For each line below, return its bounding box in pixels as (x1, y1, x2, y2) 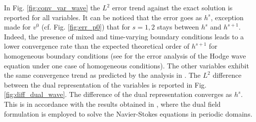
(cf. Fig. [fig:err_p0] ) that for (41, 22, 130, 32)
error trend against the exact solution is (112, 2, 233, 12)
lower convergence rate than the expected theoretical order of (4, 41, 190, 51)
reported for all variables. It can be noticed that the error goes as (4, 12, 202, 22)
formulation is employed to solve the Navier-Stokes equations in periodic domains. (4, 108, 253, 119)
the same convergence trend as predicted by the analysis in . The (4, 70, 201, 80)
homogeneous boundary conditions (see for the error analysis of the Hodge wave (4, 50, 246, 61)
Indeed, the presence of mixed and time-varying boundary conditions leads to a (4, 31, 244, 41)
